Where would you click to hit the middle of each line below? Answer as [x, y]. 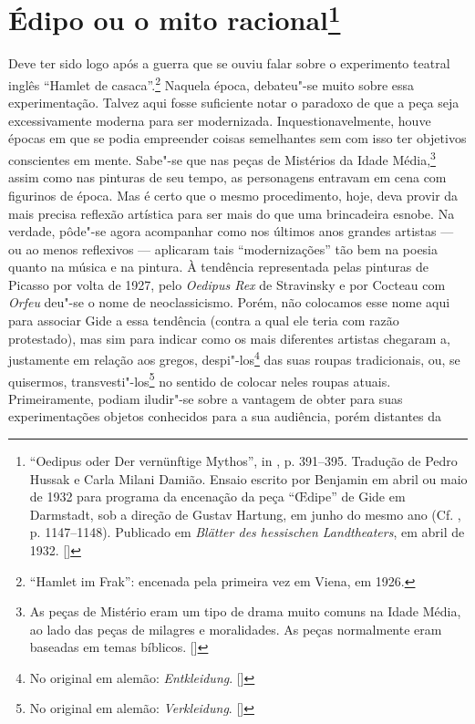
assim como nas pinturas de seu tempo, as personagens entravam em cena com [227, 177]
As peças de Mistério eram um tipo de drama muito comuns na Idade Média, [245, 611]
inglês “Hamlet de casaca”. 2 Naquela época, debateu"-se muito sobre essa [212, 83]
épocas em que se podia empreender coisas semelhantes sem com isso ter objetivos [237, 138]
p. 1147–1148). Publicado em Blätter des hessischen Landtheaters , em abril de [247, 532]
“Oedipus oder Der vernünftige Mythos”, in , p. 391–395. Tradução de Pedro [243, 460]
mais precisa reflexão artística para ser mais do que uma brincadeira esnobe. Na [232, 213]
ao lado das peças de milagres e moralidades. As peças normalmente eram [236, 629]
